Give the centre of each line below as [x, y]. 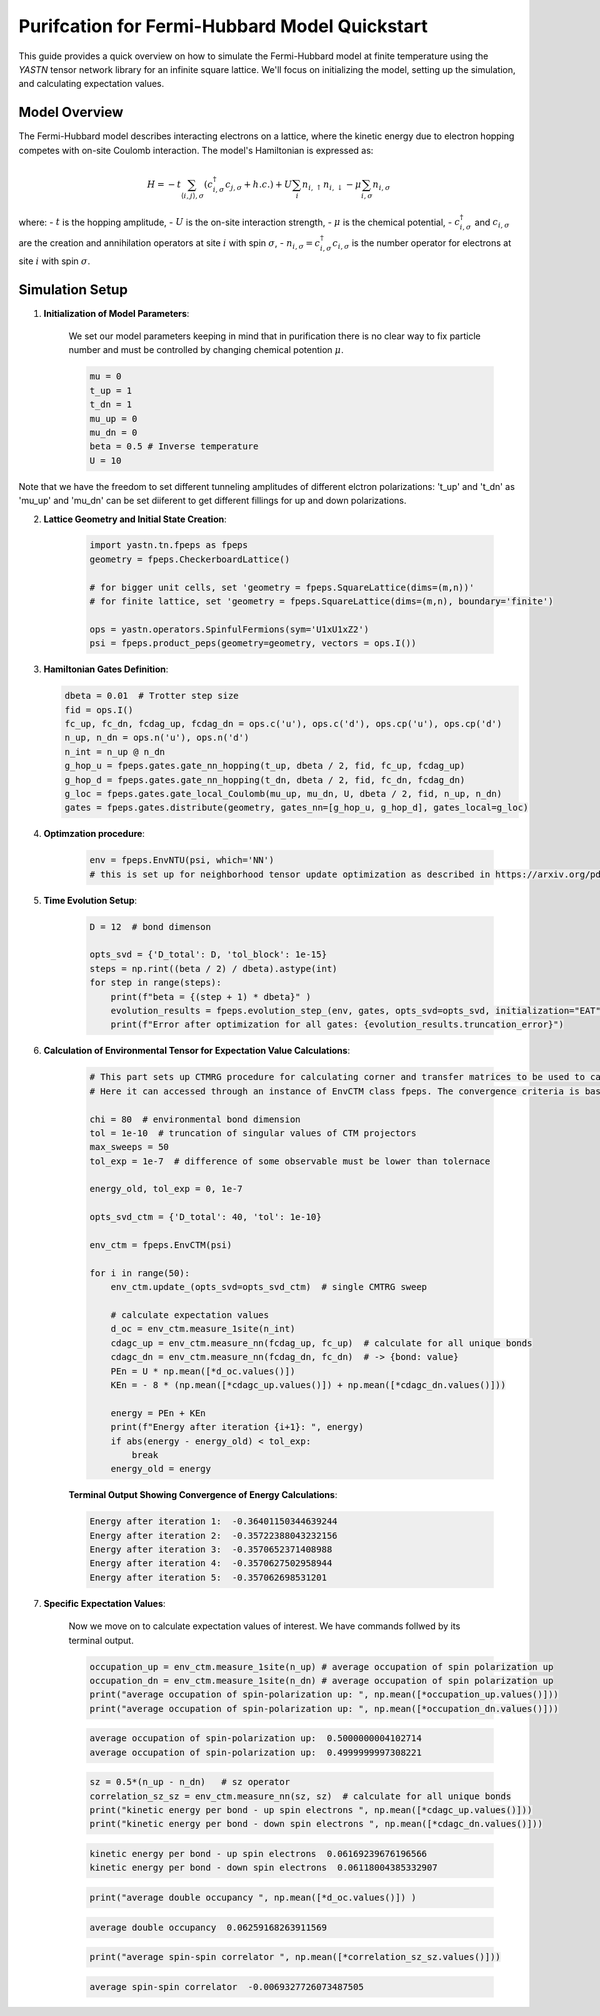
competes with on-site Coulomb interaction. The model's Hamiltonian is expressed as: [196, 150]
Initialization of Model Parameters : [116, 313]
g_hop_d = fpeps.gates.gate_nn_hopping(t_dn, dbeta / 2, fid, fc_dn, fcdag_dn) [265, 779]
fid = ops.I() [99, 709]
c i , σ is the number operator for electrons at [422, 243]
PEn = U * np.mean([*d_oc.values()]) [203, 1371]
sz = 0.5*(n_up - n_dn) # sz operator [189, 1782]
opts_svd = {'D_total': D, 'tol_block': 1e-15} [208, 954]
